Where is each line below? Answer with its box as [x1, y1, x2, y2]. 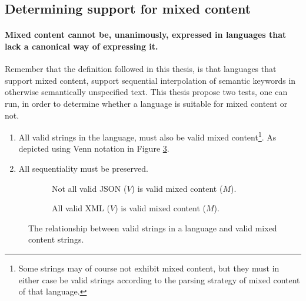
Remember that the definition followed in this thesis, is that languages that [5, 63, 277, 75]
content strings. [28, 233, 84, 246]
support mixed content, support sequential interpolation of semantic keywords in [5, 74, 296, 86]
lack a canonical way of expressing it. [5, 40, 158, 52]
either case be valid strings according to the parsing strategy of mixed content [18, 273, 300, 286]
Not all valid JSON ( [52, 182, 127, 194]
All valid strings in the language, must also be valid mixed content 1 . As [18, 129, 277, 143]
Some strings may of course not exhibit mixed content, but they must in [18, 261, 280, 274]
